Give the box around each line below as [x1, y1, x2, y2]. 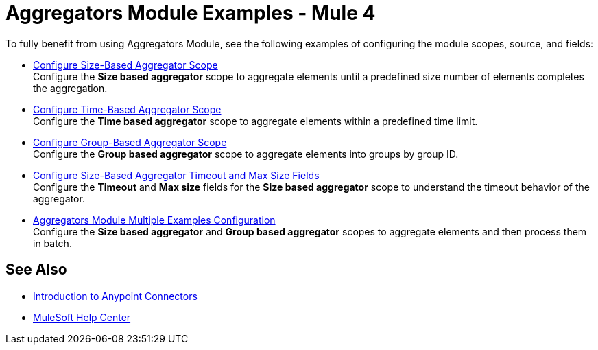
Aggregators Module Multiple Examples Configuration [33, 213, 276, 226]
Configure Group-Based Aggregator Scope [33, 136, 227, 148]
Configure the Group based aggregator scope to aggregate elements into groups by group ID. [33, 148, 459, 160]
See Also [5, 261, 67, 279]
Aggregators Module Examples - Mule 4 [5, 1, 376, 25]
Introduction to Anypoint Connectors [33, 290, 198, 302]
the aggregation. [33, 82, 108, 94]
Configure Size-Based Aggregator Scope [33, 58, 218, 71]
